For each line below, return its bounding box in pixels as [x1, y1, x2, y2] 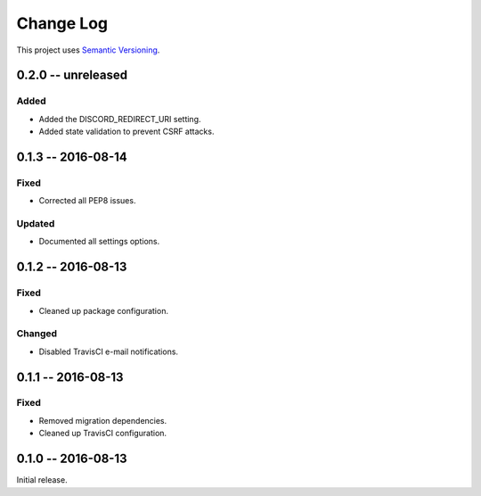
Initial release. [16, 475, 68, 485]
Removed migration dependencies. [38, 415, 167, 426]
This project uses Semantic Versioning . [16, 45, 160, 55]
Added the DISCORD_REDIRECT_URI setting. [38, 113, 201, 124]
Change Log [16, 13, 109, 33]
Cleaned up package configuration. [38, 305, 169, 316]
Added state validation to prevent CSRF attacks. [38, 126, 215, 137]
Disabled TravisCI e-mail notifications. [38, 346, 178, 357]
